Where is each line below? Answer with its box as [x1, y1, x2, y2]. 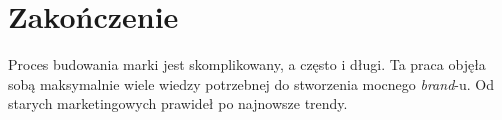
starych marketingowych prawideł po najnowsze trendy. [8, 93, 348, 114]
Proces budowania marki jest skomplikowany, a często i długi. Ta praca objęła [8, 54, 486, 75]
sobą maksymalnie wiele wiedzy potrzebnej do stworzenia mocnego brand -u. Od [8, 73, 494, 94]
